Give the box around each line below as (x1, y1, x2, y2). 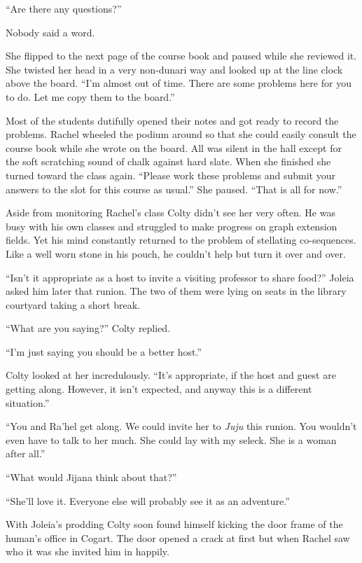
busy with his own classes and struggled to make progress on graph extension (6, 218, 337, 233)
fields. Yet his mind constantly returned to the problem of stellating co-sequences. (6, 232, 356, 247)
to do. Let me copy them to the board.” (6, 89, 175, 104)
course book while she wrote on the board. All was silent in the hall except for (6, 140, 342, 155)
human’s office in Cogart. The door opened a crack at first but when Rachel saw (6, 530, 350, 545)
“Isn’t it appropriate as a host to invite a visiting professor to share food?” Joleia (6, 270, 354, 284)
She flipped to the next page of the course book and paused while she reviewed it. (6, 48, 357, 63)
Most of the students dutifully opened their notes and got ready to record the (6, 113, 339, 127)
